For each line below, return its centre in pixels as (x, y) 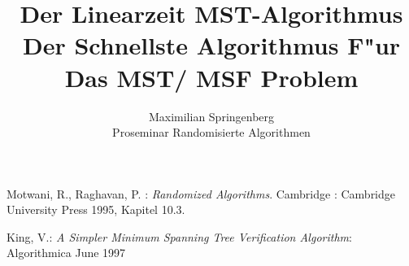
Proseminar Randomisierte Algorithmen (211, 132)
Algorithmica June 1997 (66, 253)
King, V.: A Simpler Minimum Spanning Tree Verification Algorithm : (179, 236)
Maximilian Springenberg (211, 116)
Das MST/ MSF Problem (211, 77)
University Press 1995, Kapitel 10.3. (96, 209)
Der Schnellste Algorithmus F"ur (211, 45)
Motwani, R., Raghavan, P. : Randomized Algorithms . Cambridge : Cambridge (201, 193)
